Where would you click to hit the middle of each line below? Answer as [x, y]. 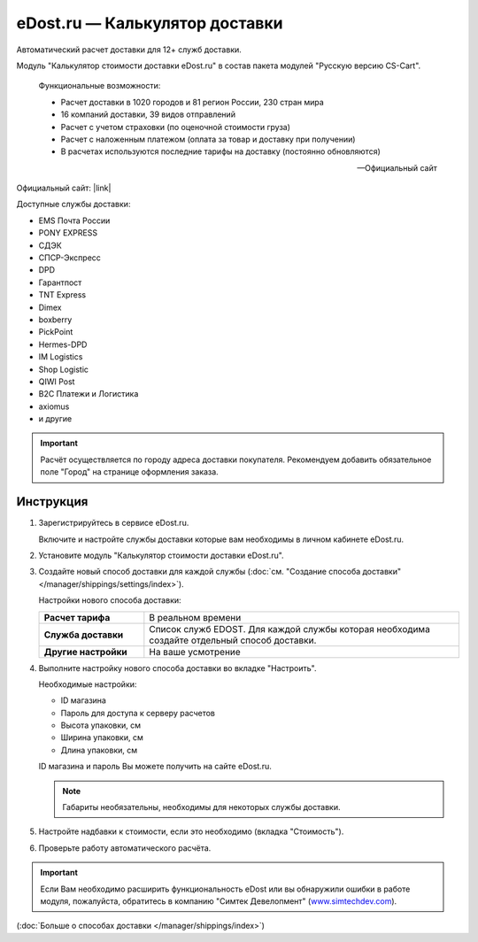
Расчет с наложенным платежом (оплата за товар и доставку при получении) [208, 139]
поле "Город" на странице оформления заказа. [129, 472]
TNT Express [62, 295]
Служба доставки [84, 635]
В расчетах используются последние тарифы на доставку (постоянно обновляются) [220, 151]
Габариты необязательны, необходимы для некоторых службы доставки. [201, 807]
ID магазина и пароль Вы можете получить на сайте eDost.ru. [155, 767]
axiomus [54, 406]
